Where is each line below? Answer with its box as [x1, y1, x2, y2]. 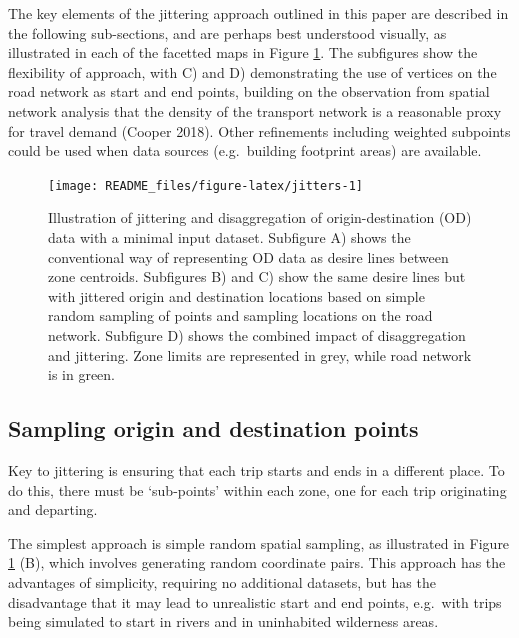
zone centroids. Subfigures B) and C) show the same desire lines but [48, 266, 466, 287]
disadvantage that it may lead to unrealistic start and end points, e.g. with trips [8, 591, 502, 612]
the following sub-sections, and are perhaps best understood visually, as [8, 22, 447, 43]
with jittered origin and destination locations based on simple [48, 285, 425, 306]
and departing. [8, 499, 98, 520]
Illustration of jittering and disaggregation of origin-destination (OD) [48, 207, 472, 228]
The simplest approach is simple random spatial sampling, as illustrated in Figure [8, 532, 510, 553]
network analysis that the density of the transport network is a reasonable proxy [8, 100, 502, 121]
